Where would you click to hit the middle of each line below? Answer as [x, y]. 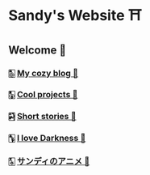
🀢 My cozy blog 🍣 [44, 73]
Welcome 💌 [37, 50]
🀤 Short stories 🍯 [42, 117]
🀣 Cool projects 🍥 [43, 95]
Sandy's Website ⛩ [75, 16]
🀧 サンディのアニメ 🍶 [49, 161]
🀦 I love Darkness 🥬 [47, 139]
